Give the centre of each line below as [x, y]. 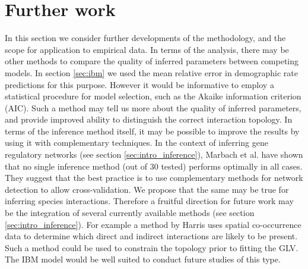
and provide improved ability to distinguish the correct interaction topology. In [149, 119]
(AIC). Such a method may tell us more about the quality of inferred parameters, [153, 107]
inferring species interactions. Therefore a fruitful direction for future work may [149, 201]
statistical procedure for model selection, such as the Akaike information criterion [153, 96]
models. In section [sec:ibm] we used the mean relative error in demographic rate [151, 72]
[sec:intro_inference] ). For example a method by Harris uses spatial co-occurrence [153, 224]
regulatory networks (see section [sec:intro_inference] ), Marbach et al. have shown [154, 154]
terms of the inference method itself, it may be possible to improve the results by [152, 131]
